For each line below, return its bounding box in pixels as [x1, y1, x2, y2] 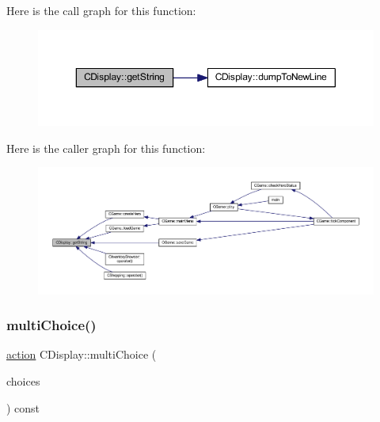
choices [6, 372, 40, 389]
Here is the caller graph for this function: [6, 139, 206, 156]
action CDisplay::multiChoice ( [6, 346, 157, 363]
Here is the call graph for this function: [6, 2, 196, 18]
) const [6, 399, 40, 416]
